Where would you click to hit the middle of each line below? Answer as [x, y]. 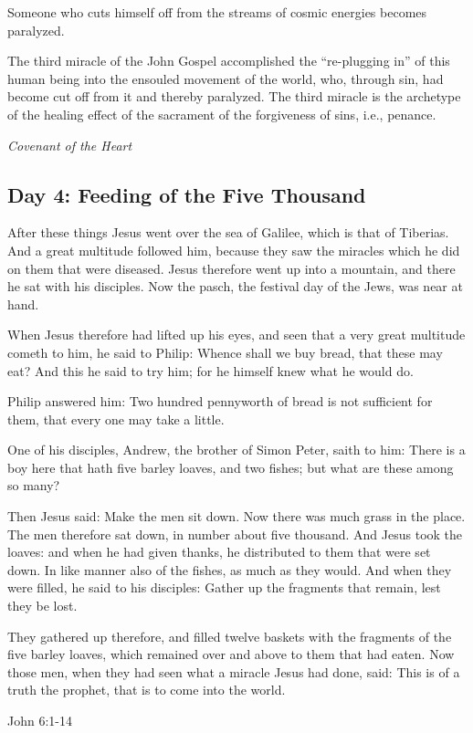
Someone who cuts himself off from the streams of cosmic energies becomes [217, 12]
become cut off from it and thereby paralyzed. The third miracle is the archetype [234, 96]
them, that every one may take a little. [116, 419]
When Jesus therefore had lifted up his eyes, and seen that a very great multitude [236, 335]
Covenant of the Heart [70, 145]
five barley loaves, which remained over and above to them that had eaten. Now [231, 654]
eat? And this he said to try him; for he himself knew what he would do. [210, 370]
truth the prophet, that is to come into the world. [147, 690]
